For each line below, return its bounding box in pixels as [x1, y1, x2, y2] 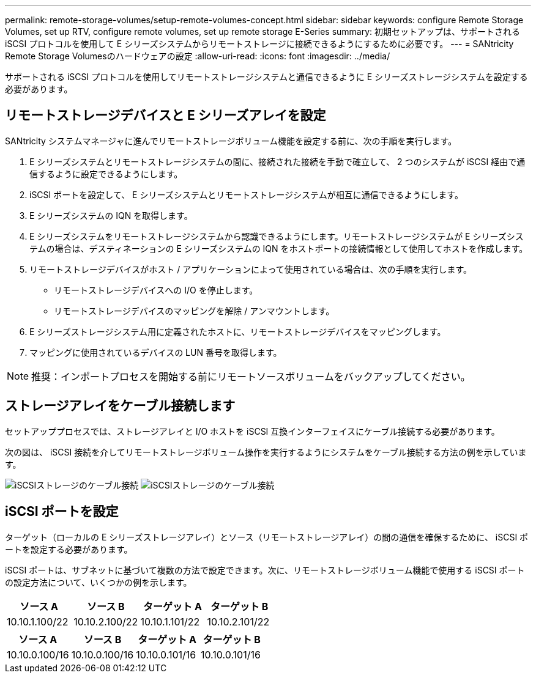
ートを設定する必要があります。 [5, 544, 133, 555]
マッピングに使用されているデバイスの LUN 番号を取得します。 [29, 347, 282, 358]
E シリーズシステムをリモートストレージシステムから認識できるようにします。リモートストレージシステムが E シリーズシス [29, 230, 524, 241]
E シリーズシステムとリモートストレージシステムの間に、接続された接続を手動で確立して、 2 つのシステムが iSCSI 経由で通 [29, 156, 526, 167]
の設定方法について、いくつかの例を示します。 [5, 577, 192, 588]
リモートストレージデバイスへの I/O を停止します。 [54, 284, 258, 295]
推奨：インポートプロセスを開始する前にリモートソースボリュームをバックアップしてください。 [31, 370, 471, 383]
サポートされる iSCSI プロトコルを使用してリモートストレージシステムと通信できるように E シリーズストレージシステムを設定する [5, 72, 528, 82]
